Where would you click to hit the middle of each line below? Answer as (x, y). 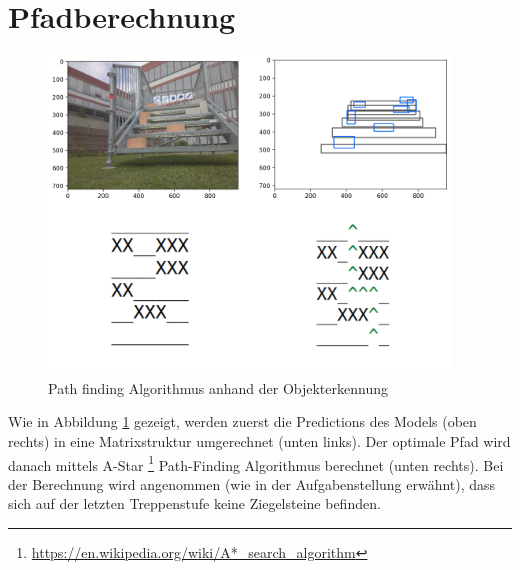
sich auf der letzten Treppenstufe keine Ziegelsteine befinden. (194, 503)
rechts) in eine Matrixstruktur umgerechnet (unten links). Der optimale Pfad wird (259, 440)
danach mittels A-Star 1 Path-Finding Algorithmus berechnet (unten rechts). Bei (256, 463)
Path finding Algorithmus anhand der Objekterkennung (218, 387)
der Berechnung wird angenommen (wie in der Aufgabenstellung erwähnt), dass (252, 483)
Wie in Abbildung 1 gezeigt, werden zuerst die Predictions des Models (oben (242, 421)
